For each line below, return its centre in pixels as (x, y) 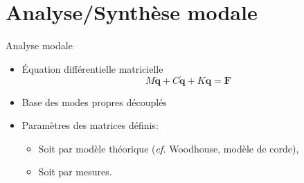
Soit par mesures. (75, 172)
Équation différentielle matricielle (92, 68)
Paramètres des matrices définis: (90, 125)
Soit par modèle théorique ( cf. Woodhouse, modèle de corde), (169, 148)
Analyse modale (39, 45)
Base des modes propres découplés (94, 102)
